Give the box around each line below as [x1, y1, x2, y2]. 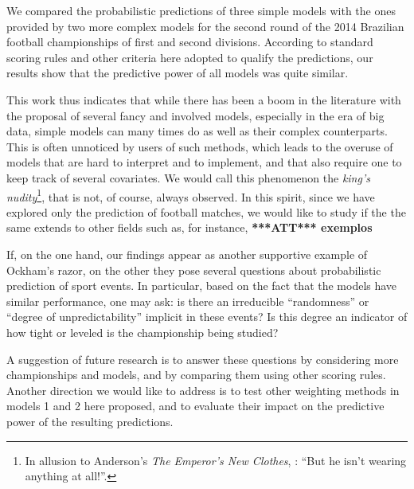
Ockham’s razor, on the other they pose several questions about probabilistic [6, 261, 381, 278]
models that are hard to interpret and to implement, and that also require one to [6, 154, 402, 170]
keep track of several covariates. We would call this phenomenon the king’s [6, 169, 370, 186]
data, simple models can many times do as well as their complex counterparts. [6, 123, 388, 139]
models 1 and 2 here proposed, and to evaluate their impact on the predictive [6, 397, 385, 414]
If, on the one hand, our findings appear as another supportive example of [6, 245, 368, 262]
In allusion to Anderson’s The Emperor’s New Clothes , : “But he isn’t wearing [25, 452, 407, 468]
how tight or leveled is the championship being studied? [6, 323, 279, 340]
